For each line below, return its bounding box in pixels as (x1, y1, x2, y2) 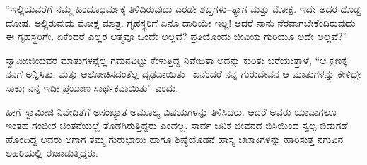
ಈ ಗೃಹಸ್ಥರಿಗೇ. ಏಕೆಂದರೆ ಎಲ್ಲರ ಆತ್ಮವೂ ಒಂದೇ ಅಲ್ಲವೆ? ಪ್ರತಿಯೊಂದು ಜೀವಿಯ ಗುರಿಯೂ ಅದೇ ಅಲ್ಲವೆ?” (6, 29, 348, 44)
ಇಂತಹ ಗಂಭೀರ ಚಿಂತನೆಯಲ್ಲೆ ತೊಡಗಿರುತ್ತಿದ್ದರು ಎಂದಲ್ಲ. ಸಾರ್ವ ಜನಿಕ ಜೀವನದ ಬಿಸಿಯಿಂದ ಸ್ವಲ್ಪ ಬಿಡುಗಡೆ (6, 118, 348, 133)
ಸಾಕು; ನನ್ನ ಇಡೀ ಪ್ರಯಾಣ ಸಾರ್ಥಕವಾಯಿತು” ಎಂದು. (6, 80, 179, 94)
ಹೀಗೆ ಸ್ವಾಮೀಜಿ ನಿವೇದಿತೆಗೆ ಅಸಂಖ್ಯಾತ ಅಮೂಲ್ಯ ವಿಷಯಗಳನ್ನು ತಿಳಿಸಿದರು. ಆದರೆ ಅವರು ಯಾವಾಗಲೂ (6, 104, 337, 118)
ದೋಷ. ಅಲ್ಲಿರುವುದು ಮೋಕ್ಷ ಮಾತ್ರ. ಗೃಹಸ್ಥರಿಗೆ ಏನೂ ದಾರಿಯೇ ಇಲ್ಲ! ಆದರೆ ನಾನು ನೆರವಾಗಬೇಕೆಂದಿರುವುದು (6, 15, 356, 30)
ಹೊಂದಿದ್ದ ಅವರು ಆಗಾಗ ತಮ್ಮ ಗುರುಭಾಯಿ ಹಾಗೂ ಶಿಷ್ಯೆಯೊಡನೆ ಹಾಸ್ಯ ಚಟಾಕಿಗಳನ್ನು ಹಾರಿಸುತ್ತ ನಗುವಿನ (6, 131, 344, 146)
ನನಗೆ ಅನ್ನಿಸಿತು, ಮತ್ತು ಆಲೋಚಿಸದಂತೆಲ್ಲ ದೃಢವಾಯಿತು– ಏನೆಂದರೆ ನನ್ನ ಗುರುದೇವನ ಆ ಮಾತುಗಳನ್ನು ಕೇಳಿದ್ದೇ (6, 66, 361, 81)
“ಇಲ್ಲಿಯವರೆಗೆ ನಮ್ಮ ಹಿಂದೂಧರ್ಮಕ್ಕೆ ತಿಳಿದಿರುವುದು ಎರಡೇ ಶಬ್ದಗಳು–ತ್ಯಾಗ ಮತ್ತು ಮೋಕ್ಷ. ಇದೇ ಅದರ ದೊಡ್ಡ (6, 1, 361, 16)
